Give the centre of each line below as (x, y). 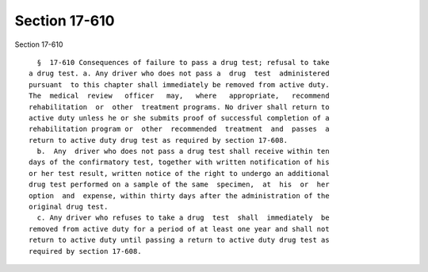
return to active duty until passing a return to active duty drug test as (179, 240)
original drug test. (69, 207)
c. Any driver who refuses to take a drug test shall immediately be (183, 218)
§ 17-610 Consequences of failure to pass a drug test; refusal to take (183, 62)
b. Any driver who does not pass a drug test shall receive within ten (183, 151)
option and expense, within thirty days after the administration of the (179, 195)
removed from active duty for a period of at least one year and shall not (179, 229)
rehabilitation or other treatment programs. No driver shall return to (179, 107)
